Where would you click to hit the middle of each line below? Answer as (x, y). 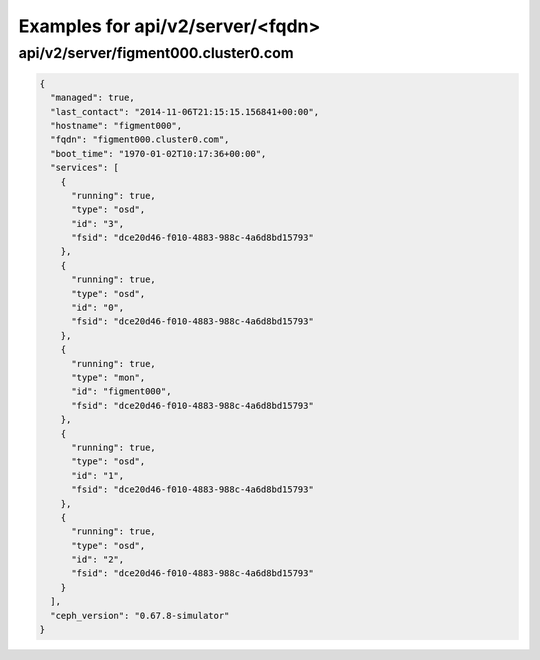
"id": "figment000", (121, 391)
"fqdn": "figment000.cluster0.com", (140, 139)
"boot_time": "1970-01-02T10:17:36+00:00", (158, 153)
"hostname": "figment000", (116, 125)
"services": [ (85, 168)
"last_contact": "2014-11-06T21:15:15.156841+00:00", (185, 111)
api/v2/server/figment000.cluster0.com (156, 53)
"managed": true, (92, 98)
